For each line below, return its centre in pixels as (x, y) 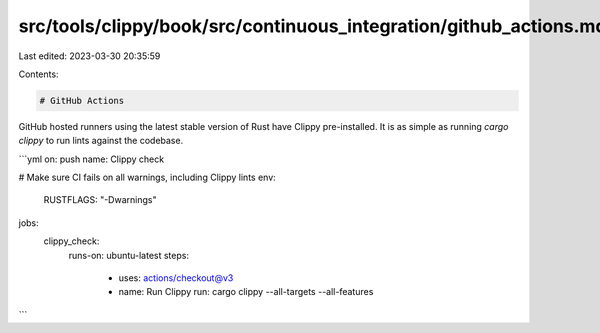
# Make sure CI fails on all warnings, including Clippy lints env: (147, 177)
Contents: (38, 74)
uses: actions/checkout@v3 (176, 278)
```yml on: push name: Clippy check (91, 159)
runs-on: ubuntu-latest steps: (129, 255)
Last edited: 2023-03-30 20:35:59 (89, 56)
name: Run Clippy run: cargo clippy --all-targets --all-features (246, 292)
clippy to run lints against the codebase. (101, 141)
